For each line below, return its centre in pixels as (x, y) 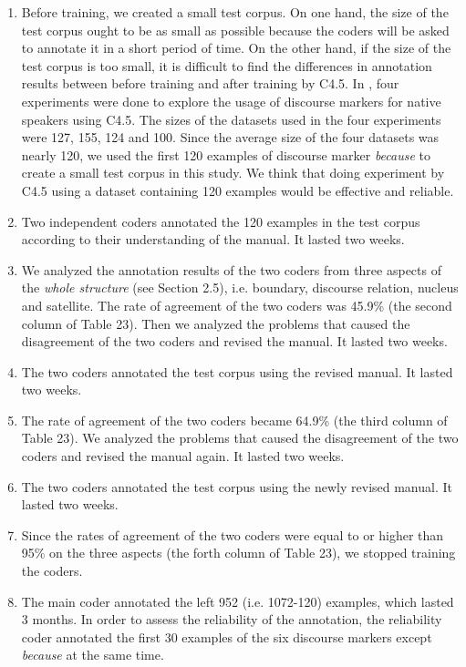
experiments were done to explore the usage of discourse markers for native (231, 101)
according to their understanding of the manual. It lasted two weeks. (213, 239)
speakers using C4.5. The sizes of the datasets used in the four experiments (231, 119)
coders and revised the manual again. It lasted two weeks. (183, 456)
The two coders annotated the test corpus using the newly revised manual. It (237, 486)
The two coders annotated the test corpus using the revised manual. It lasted (237, 371)
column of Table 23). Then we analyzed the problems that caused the (216, 323)
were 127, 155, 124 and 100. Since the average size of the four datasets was (230, 137)
